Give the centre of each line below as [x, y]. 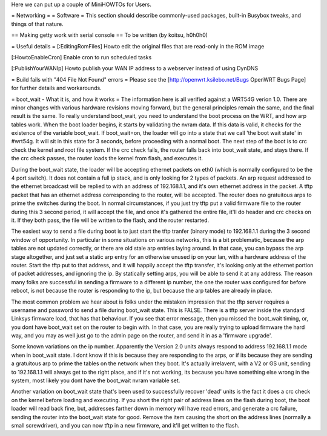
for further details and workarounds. [57, 88]
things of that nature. [37, 24]
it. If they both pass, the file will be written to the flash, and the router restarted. [110, 220]
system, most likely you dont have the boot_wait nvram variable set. [96, 380]
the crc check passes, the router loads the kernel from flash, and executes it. [107, 158]
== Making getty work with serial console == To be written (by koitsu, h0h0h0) [110, 35]
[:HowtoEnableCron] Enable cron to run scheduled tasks [81, 57]
